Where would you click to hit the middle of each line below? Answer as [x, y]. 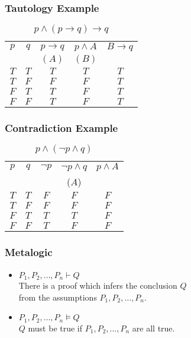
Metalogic [29, 252]
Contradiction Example [61, 128]
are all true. [153, 328]
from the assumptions [58, 297]
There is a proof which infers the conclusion [98, 285]
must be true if [55, 328]
